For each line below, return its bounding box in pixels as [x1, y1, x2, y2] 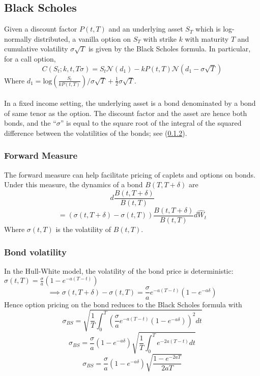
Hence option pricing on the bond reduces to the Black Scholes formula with [4, 299, 242, 309]
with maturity [185, 33, 229, 44]
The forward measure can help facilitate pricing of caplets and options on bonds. [4, 169, 255, 180]
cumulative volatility [4, 43, 68, 54]
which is [195, 23, 221, 34]
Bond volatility [4, 245, 67, 258]
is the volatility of [55, 224, 111, 235]
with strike [143, 33, 177, 44]
